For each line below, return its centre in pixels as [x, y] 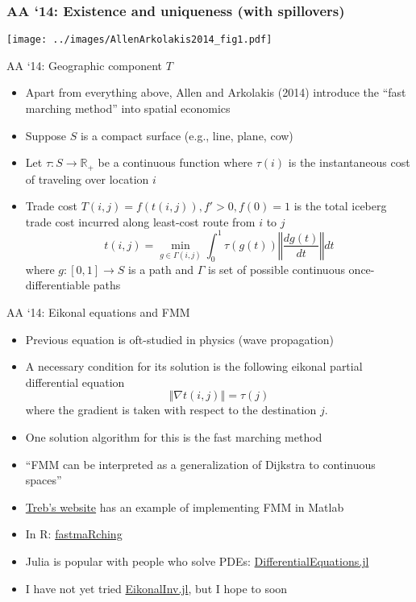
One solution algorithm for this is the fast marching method [174, 436]
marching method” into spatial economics [128, 108]
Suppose [46, 135]
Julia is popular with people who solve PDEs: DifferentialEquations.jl [197, 560]
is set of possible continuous [277, 269]
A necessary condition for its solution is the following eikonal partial [194, 366]
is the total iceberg [340, 206]
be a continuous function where [175, 162]
